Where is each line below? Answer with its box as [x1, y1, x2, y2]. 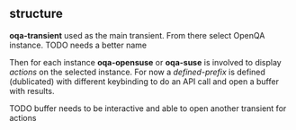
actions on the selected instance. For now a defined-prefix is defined [9, 66, 265, 77]
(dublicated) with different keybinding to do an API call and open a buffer [9, 75, 279, 87]
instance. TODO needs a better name [9, 39, 148, 50]
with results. [9, 85, 55, 96]
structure [9, 6, 63, 22]
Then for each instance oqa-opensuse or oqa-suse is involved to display [9, 56, 282, 67]
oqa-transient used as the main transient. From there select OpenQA [9, 30, 265, 40]
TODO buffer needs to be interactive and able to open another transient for [9, 102, 287, 114]
